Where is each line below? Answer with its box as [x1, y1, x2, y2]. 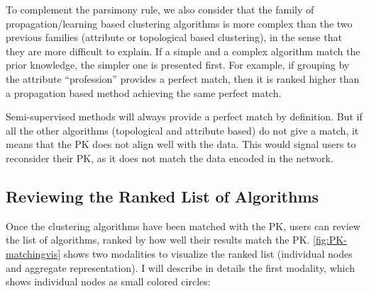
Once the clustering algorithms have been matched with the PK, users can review [6, 218, 360, 233]
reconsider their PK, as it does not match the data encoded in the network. [6, 150, 334, 165]
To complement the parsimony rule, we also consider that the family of [6, 2, 314, 16]
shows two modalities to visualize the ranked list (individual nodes [63, 246, 353, 261]
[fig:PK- [313, 232, 347, 247]
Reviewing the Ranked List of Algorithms [6, 185, 319, 207]
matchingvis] [6, 246, 61, 261]
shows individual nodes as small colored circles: [6, 274, 211, 289]
